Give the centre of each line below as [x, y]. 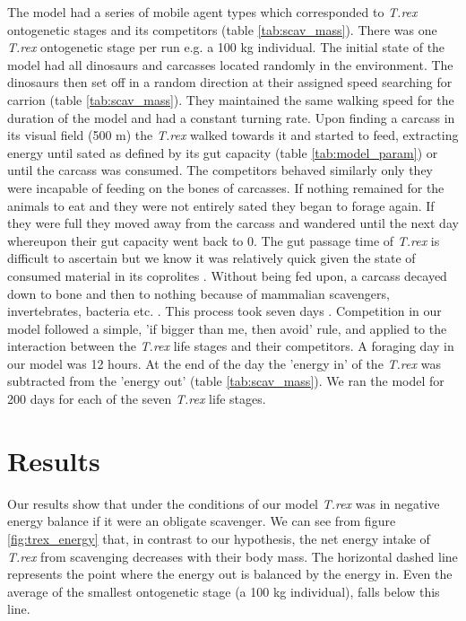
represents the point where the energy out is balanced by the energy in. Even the [230, 574]
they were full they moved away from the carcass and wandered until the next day [233, 223]
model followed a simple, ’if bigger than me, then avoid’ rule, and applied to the [227, 328]
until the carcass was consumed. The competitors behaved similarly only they [220, 170]
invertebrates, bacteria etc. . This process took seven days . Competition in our [224, 311]
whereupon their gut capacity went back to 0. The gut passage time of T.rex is [224, 240]
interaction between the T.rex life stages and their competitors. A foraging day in [231, 346]
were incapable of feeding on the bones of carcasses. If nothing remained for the [226, 187]
